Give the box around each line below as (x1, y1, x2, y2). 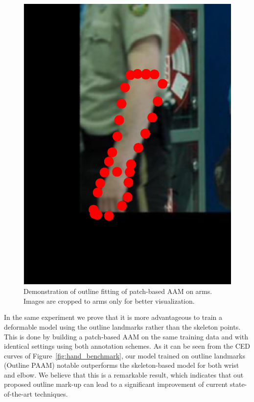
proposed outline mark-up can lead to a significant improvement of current (4, 379, 228, 389)
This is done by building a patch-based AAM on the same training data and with (4, 331, 248, 341)
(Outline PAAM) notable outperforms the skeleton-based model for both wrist (4, 360, 239, 370)
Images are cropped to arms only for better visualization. (23, 295, 195, 306)
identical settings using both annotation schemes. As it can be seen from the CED (4, 341, 250, 351)
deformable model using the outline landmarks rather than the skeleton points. (4, 321, 241, 332)
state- (230, 379, 247, 389)
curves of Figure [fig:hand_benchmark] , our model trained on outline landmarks (4, 350, 246, 360)
